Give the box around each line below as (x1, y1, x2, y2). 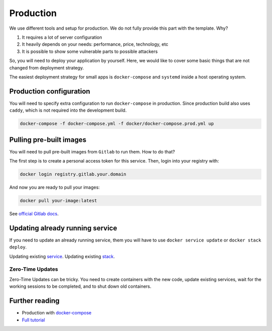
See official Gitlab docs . (9, 211, 59, 216)
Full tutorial (22, 317, 45, 323)
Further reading (9, 297, 60, 305)
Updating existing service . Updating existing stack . (9, 253, 115, 259)
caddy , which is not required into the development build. (9, 107, 127, 113)
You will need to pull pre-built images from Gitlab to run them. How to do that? (9, 148, 175, 154)
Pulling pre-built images (9, 135, 87, 144)
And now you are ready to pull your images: (9, 184, 100, 191)
